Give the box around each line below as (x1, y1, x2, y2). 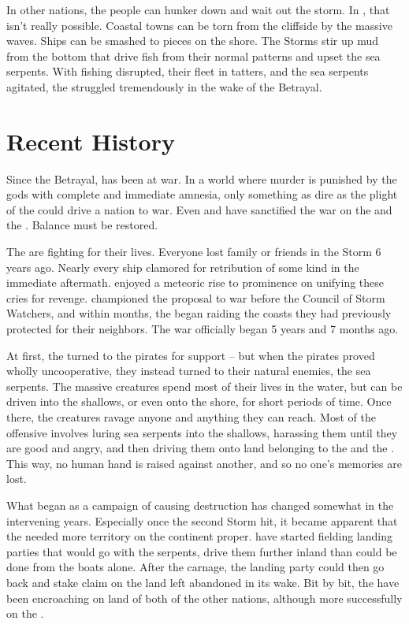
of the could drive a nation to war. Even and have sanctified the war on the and (6, 201, 392, 217)
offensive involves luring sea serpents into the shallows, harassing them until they (6, 424, 398, 440)
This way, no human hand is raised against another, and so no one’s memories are (6, 455, 402, 471)
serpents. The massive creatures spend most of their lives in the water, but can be (6, 377, 403, 394)
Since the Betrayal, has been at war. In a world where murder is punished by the (6, 170, 397, 187)
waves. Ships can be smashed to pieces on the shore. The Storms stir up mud (6, 32, 379, 49)
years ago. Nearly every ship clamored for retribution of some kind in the (6, 258, 359, 275)
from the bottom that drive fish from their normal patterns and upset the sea (6, 47, 381, 64)
